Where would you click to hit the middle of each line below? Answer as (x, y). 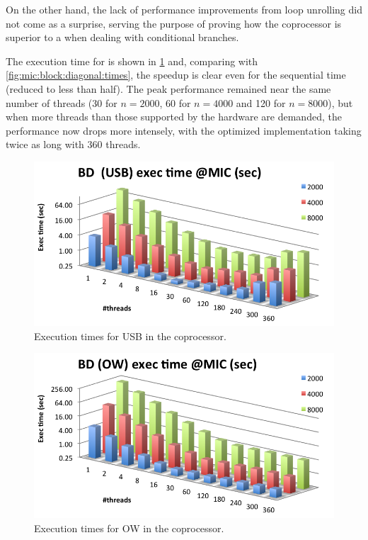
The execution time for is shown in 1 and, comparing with (132, 61)
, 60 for (175, 102)
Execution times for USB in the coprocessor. (130, 336)
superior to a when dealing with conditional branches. (122, 37)
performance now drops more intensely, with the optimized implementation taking (184, 130)
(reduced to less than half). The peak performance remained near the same (168, 88)
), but (340, 102)
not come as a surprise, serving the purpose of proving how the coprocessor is (174, 23)
